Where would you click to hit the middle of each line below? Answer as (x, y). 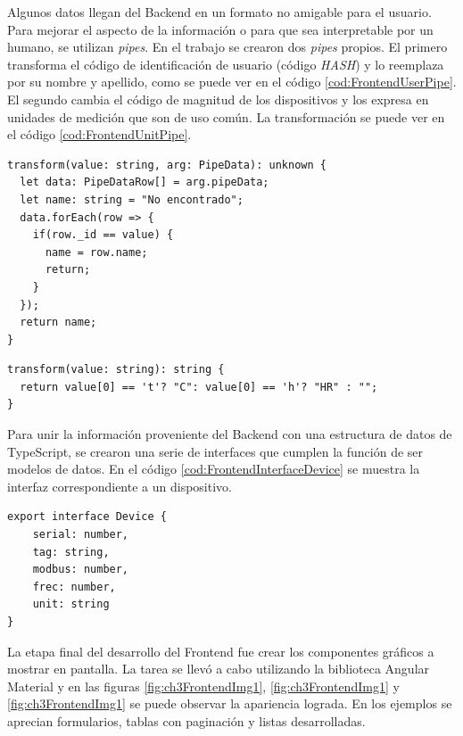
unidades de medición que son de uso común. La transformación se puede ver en (226, 116)
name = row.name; (96, 252)
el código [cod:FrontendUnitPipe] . (99, 134)
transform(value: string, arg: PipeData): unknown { (167, 165)
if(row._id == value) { (103, 235)
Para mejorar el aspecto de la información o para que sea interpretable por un (220, 29)
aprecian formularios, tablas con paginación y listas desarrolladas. (186, 720)
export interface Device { (87, 517)
